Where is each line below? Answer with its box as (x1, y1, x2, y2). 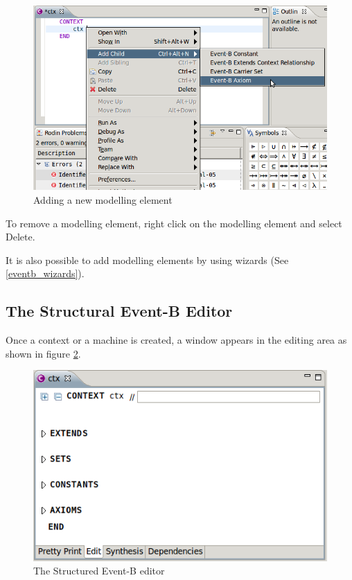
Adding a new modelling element (33, 192, 173, 206)
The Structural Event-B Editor (6, 300, 233, 322)
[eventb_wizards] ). (6, 266, 85, 281)
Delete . (6, 229, 35, 244)
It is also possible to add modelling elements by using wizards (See (6, 252, 289, 267)
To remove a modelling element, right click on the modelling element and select (6, 216, 342, 230)
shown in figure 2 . (6, 346, 81, 360)
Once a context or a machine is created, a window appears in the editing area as (6, 333, 347, 347)
